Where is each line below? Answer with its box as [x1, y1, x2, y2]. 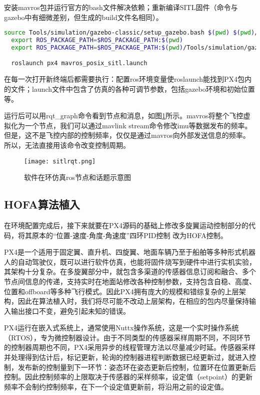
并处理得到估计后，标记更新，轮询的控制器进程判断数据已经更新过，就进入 [4, 352, 249, 362]
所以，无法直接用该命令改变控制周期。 [4, 139, 130, 150]
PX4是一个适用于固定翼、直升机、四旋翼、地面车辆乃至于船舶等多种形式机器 [4, 247, 256, 257]
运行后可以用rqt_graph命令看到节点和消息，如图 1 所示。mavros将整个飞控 [4, 110, 243, 121]
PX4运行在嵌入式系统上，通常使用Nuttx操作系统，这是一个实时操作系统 [4, 322, 239, 333]
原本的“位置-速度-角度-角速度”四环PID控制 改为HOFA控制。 [31, 230, 227, 240]
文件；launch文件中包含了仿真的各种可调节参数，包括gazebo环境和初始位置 [10, 83, 255, 94]
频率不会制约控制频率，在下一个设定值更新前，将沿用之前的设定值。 [4, 381, 228, 391]
